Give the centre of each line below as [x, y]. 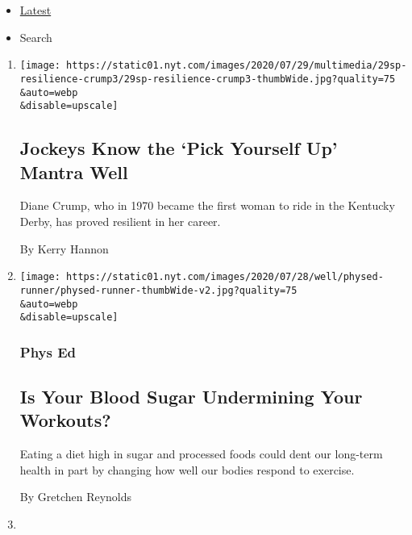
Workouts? [65, 420]
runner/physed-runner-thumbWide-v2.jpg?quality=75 [158, 290]
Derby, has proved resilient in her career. [120, 221]
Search [36, 37]
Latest [35, 10]
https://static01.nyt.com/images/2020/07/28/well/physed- [225, 277]
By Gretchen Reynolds [76, 497]
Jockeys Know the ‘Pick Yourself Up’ [179, 148]
